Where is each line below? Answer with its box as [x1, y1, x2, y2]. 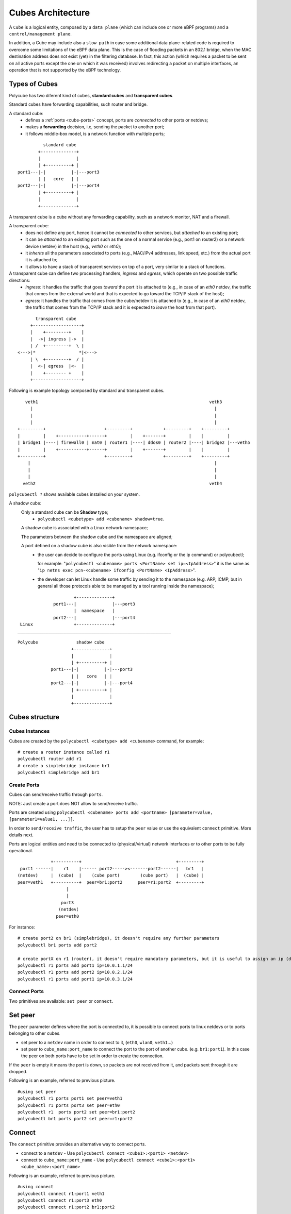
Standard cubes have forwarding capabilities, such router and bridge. [9, 101, 148, 107]
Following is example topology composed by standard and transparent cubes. [9, 388, 164, 393]
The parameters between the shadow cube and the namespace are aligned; [21, 534, 173, 540]
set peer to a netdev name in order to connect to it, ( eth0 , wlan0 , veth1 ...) [21, 1039, 173, 1045]
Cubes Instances [9, 728, 50, 735]
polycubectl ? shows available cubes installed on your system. [9, 491, 140, 497]
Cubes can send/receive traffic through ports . [9, 792, 103, 797]
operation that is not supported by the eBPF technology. [9, 67, 121, 73]
